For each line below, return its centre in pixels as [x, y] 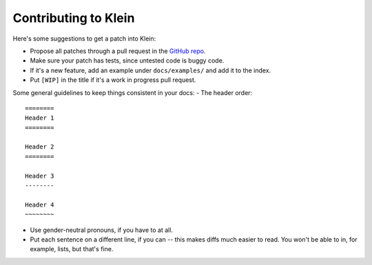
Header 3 [40, 176]
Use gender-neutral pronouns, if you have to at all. [102, 230]
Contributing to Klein [74, 18]
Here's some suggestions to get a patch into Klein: [84, 39]
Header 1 [40, 118]
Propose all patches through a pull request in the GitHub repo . [118, 51]
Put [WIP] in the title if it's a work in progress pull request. [113, 80]
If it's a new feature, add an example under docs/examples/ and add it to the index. [151, 70]
